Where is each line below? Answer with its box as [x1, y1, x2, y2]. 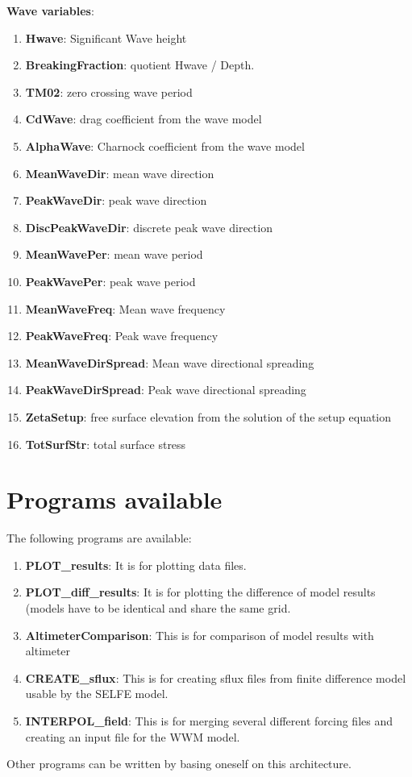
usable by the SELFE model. [25, 685, 169, 702]
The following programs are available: [6, 530, 192, 546]
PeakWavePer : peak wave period [25, 272, 196, 289]
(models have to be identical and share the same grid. [25, 600, 291, 616]
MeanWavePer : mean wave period [25, 246, 203, 263]
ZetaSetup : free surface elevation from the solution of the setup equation [25, 408, 392, 425]
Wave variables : [6, 2, 94, 19]
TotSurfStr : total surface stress [25, 435, 186, 452]
